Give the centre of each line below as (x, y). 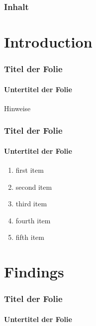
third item (31, 204)
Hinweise (17, 108)
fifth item (30, 237)
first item (30, 170)
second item (34, 187)
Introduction (48, 42)
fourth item (33, 220)
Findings (34, 272)
